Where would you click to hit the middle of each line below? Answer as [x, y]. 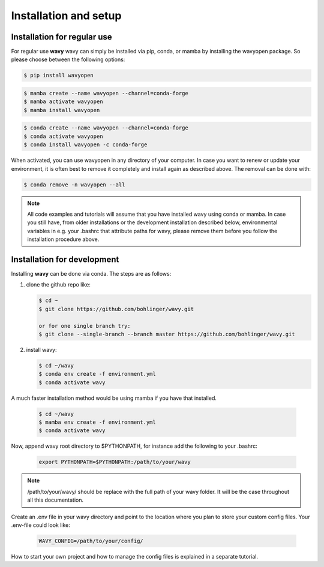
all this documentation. [55, 500]
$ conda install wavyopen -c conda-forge [85, 145]
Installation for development [65, 259]
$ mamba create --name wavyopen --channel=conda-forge [106, 94]
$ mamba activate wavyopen [63, 102]
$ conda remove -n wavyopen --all [74, 185]
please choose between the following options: [68, 59]
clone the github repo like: [58, 285]
